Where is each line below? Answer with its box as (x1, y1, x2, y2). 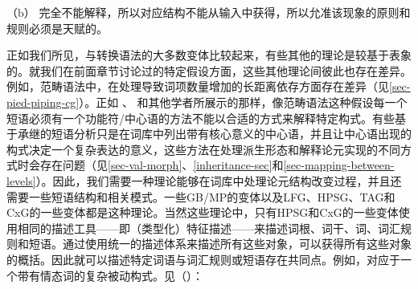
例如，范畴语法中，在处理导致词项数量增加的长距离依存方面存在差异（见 (6, 78, 389, 95)
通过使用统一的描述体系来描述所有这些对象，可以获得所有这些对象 (62, 235, 412, 252)
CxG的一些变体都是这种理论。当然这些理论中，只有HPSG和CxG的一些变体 (6, 204, 399, 221)
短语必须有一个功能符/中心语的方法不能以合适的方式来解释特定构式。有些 (6, 109, 395, 126)
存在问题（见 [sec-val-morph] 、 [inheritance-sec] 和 (39, 157, 284, 173)
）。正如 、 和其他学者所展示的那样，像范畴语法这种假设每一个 (79, 93, 408, 110)
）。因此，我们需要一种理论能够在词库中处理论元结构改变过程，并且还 (35, 172, 402, 189)
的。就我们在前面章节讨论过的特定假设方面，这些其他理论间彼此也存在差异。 (6, 62, 412, 79)
